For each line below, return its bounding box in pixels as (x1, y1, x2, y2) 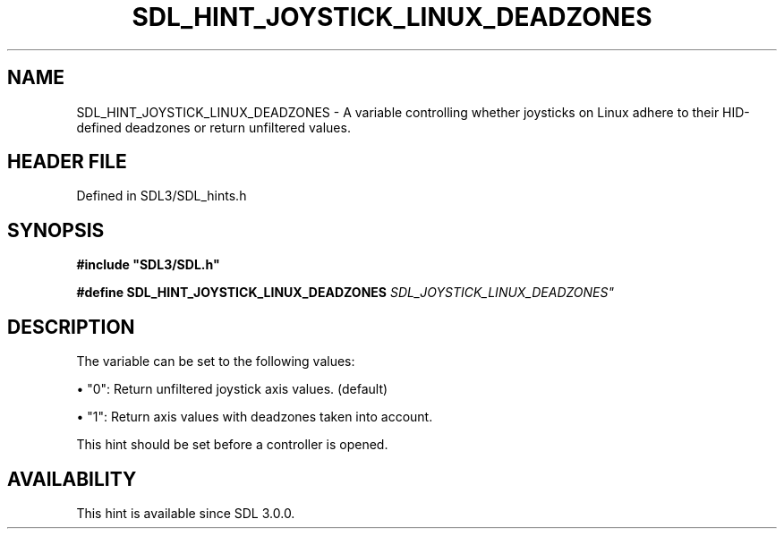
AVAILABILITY (7, 467, 137, 490)
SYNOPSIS (7, 218, 105, 242)
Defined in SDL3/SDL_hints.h (76, 188, 247, 204)
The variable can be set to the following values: (76, 353, 355, 370)
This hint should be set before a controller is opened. (76, 437, 388, 453)
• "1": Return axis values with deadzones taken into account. (76, 409, 433, 425)
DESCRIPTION (7, 315, 135, 338)
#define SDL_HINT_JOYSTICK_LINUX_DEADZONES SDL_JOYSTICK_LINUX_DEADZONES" (76, 285, 615, 301)
